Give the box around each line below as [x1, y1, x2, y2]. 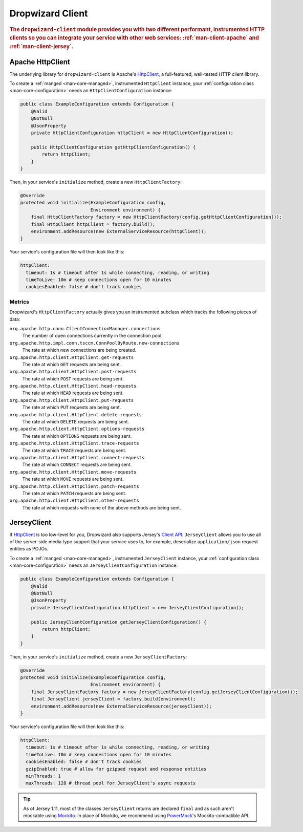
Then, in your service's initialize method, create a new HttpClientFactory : [9, 179, 182, 185]
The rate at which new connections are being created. [22, 347, 137, 353]
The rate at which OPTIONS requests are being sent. [22, 433, 132, 439]
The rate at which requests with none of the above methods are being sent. [22, 504, 181, 510]
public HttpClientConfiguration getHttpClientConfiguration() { [31, 144, 196, 150]
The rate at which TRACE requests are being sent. [22, 447, 126, 453]
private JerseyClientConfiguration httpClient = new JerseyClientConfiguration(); [31, 605, 245, 610]
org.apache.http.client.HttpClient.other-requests [9, 498, 139, 504]
